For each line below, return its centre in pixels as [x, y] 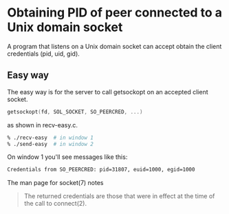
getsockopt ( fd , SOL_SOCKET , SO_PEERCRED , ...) [75, 111]
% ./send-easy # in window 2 [51, 144]
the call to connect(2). [55, 204]
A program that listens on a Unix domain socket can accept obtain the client [115, 46]
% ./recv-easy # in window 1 [51, 138]
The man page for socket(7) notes [56, 183]
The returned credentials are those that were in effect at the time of [119, 196]
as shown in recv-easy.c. [42, 125]
